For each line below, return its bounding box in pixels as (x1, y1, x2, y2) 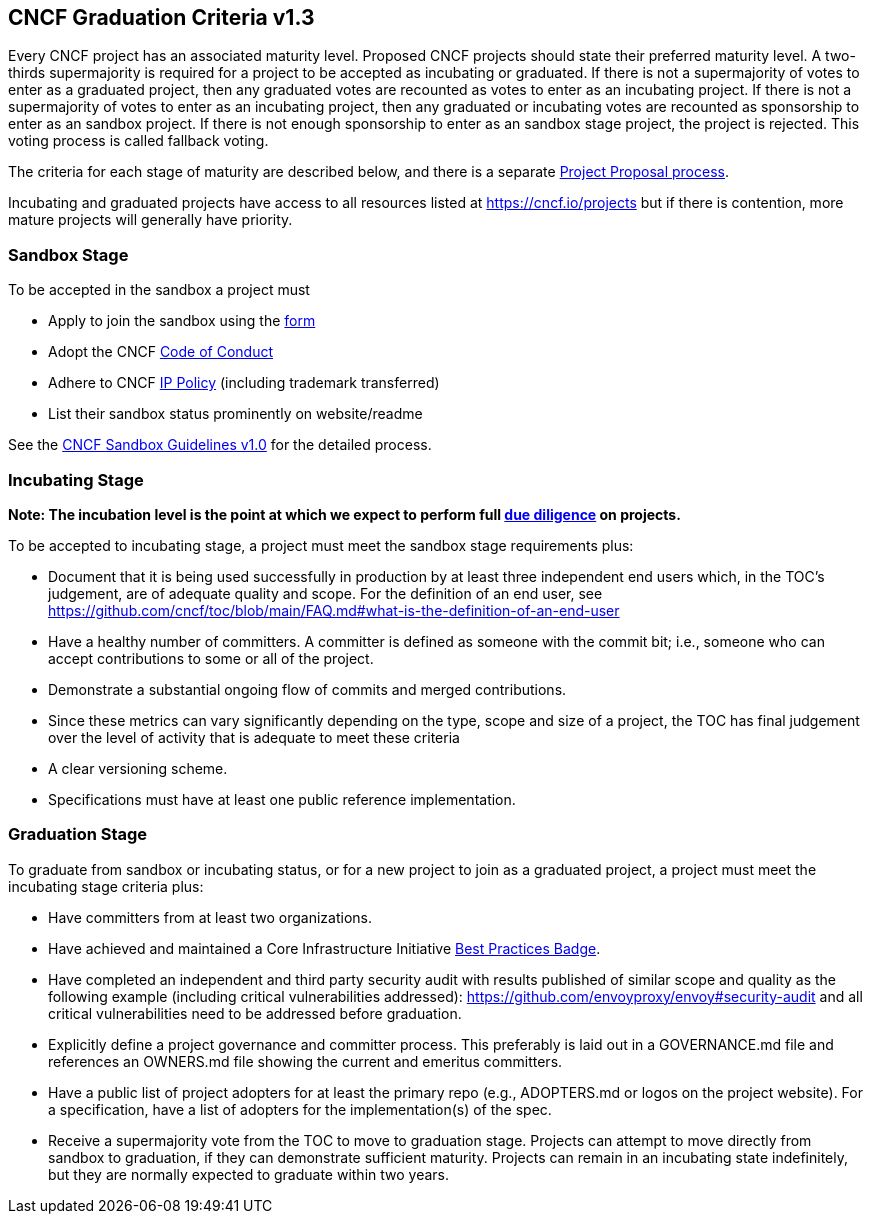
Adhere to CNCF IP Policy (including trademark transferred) (48, 374, 440, 392)
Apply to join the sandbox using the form (48, 312, 316, 330)
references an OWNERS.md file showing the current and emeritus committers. (48, 1052, 563, 1070)
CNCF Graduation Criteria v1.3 (8, 5, 315, 30)
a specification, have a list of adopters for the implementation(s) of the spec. (48, 1100, 552, 1118)
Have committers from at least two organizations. (48, 908, 373, 926)
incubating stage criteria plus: (8, 877, 204, 895)
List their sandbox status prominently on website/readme (48, 405, 423, 423)
